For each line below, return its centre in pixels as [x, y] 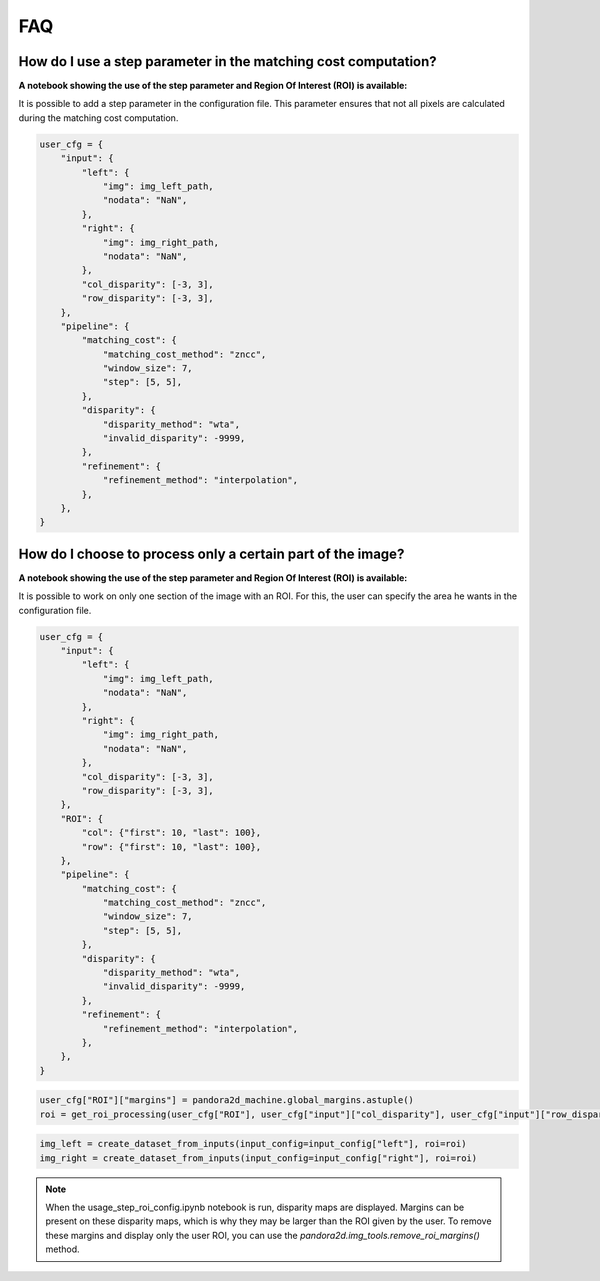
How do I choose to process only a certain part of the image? [211, 553]
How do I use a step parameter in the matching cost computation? [227, 61]
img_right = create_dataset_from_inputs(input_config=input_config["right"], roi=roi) [258, 1158]
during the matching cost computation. [98, 117]
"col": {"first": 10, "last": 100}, [171, 833]
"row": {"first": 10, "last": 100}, [171, 846]
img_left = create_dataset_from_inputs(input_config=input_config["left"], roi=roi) [253, 1144]
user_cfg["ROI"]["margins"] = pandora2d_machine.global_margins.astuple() [227, 1100]
